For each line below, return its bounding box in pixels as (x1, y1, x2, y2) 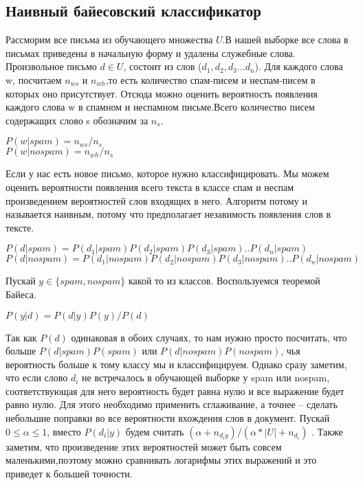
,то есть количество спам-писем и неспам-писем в (105, 72, 316, 87)
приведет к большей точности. (5, 466, 133, 480)
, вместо (47, 424, 81, 438)
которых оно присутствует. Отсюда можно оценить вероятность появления (5, 86, 318, 100)
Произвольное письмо (5, 59, 97, 74)
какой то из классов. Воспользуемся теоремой (129, 273, 320, 288)
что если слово (5, 370, 68, 385)
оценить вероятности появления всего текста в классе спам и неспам (5, 179, 294, 194)
